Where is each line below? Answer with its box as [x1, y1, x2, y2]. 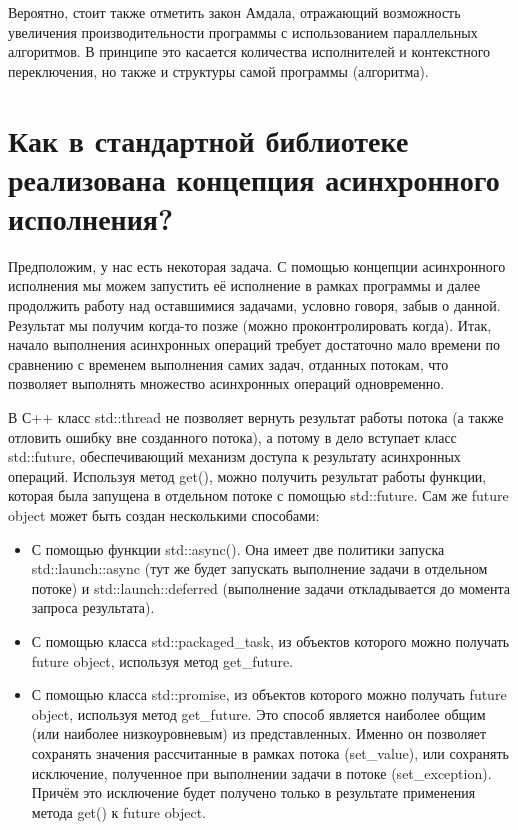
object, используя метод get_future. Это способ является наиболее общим [31, 703, 486, 724]
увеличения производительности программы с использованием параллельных [8, 21, 478, 42]
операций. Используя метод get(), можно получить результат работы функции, [8, 465, 487, 486]
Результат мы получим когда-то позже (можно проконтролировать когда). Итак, [8, 314, 492, 335]
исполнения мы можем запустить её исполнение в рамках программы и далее [8, 275, 481, 296]
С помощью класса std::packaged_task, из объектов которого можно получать [31, 630, 510, 651]
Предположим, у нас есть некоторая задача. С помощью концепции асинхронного [8, 255, 506, 276]
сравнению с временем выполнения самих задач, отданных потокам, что [8, 353, 449, 374]
